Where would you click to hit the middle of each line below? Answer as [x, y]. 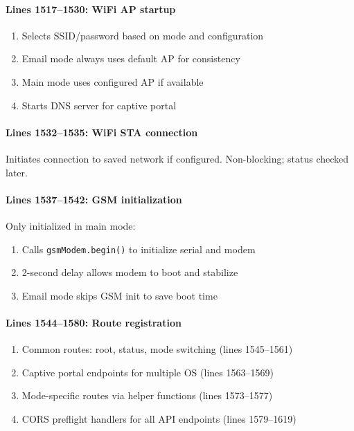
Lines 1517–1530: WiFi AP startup [91, 9]
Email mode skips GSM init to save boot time [120, 295]
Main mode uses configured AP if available [113, 81]
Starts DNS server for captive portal [99, 105]
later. [17, 172]
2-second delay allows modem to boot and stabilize [130, 272]
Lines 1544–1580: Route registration [94, 322]
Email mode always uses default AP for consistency [131, 58]
